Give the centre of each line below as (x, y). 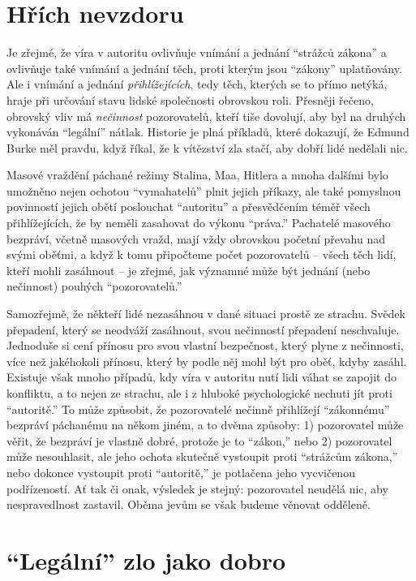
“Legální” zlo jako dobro (146, 559)
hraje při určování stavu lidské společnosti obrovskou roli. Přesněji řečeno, (190, 99)
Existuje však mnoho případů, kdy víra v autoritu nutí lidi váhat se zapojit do (202, 377)
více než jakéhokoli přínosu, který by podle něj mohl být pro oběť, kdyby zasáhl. (207, 361)
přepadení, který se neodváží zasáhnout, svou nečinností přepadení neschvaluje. (203, 329)
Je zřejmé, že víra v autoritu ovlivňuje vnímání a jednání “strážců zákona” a (197, 52)
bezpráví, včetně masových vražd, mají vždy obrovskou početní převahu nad (196, 238)
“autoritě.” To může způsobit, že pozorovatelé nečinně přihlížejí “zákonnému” (198, 409)
